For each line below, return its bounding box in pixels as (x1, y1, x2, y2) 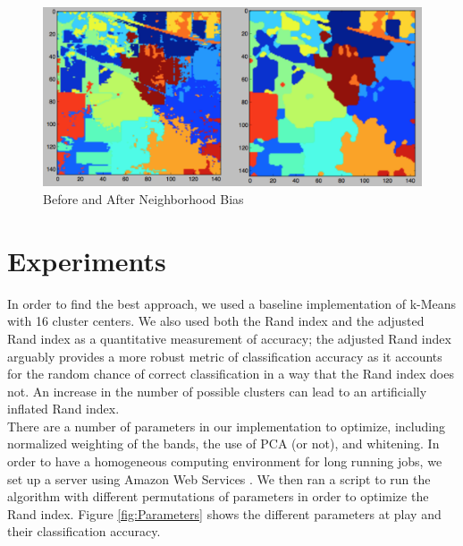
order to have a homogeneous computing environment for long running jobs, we (7, 452, 442, 471)
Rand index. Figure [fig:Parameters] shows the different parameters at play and (7, 504, 442, 523)
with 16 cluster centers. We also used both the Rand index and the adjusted (7, 311, 425, 330)
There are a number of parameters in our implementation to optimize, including (7, 416, 445, 435)
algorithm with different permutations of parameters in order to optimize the (7, 487, 429, 506)
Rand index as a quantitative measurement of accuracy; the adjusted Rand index (7, 328, 451, 347)
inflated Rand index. (7, 399, 120, 418)
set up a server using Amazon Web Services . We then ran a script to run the (7, 469, 431, 488)
